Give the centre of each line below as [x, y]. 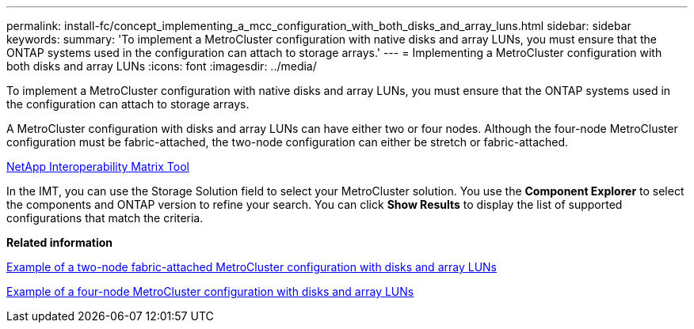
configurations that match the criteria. [105, 218]
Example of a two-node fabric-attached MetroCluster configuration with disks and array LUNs [252, 267]
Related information [60, 242]
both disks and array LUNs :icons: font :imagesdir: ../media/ [162, 66]
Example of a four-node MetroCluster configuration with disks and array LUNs [210, 291]
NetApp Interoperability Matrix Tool [98, 166]
